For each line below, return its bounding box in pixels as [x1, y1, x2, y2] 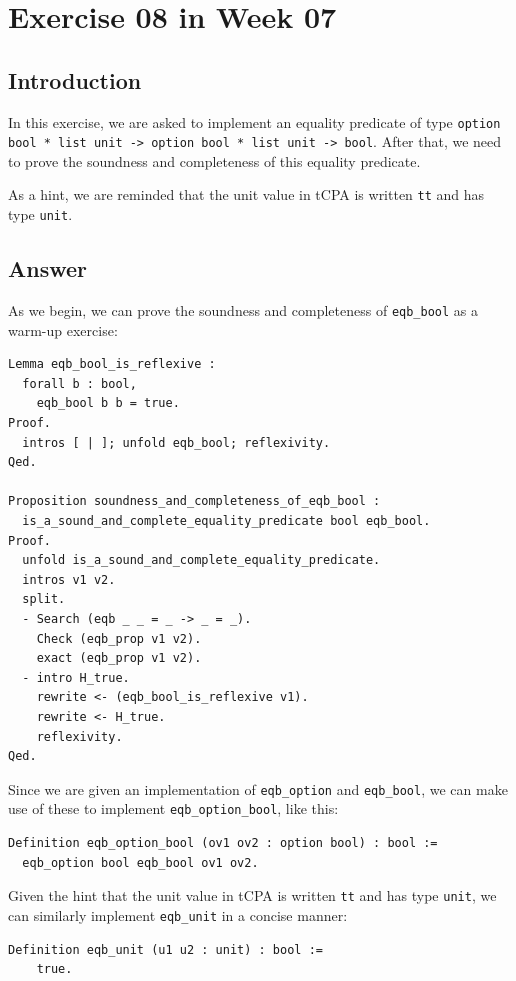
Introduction [8, 64, 142, 95]
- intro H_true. [22, 670, 130, 685]
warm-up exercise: [8, 319, 118, 340]
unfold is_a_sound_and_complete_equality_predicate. [22, 553, 381, 568]
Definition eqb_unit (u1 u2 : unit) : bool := [8, 942, 323, 957]
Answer [8, 253, 88, 284]
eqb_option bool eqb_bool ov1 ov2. [22, 855, 259, 870]
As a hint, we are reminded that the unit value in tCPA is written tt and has [8, 184, 485, 205]
